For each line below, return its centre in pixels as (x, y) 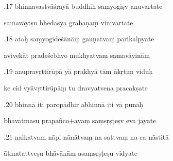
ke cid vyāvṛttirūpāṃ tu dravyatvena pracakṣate (76, 87)
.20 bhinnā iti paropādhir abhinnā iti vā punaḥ (74, 104)
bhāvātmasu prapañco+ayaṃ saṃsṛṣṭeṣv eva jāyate (80, 120)
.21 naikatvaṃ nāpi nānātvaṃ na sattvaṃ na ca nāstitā (86, 136)
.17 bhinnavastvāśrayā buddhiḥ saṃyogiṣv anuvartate (83, 6)
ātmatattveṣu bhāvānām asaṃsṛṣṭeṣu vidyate (71, 153)
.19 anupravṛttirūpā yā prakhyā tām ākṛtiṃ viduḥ (78, 71)
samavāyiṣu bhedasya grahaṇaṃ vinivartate (69, 22)
